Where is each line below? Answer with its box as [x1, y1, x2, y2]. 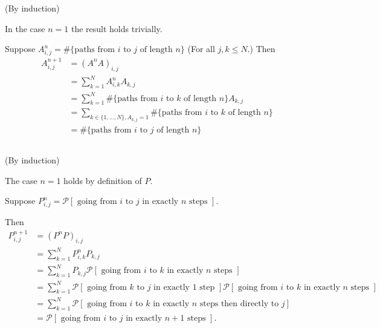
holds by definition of [63, 174, 142, 186]
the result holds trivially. [71, 22, 163, 34]
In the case [5, 22, 45, 34]
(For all [187, 42, 215, 55]
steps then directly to [199, 299, 279, 308]
